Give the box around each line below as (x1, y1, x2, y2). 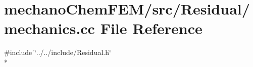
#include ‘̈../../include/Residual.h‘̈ (4, 47, 111, 57)
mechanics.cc (4, 18, 95, 38)
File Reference (100, 18, 203, 38)
